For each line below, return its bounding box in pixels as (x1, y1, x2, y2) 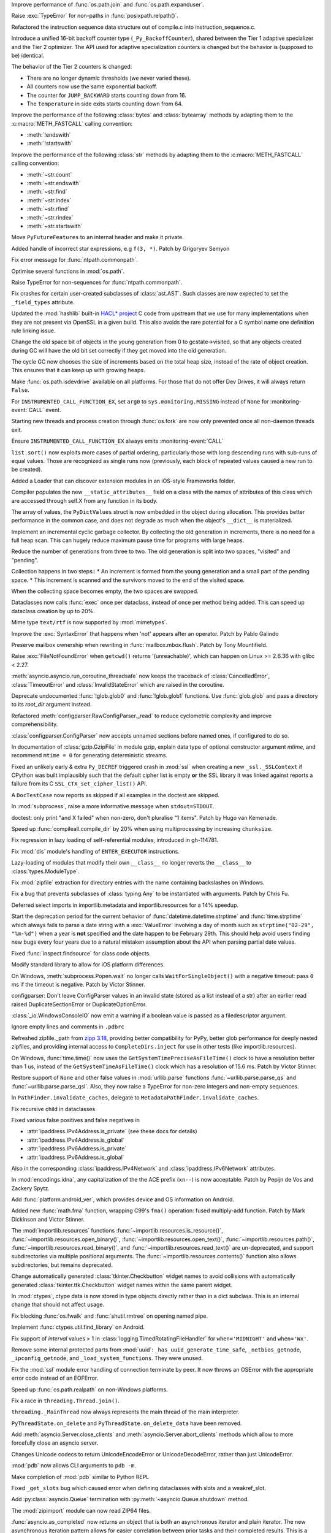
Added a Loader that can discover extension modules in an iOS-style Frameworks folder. (11, 477, 235, 484)
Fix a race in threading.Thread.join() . (11, 1397, 120, 1404)
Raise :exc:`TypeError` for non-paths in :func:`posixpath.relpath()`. (11, 12, 179, 20)
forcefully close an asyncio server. (11, 1439, 99, 1447)
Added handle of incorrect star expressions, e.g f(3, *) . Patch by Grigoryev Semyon (11, 245, 230, 252)
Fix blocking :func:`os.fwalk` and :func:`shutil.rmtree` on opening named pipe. (11, 1312, 208, 1320)
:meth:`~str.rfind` (26, 205, 70, 213)
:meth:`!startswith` (26, 140, 73, 147)
